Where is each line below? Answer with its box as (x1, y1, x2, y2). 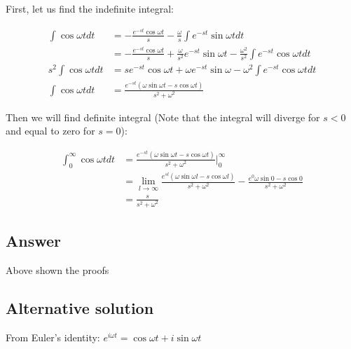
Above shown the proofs (6, 263, 109, 278)
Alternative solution (6, 297, 154, 319)
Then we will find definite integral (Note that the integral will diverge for (6, 109, 320, 124)
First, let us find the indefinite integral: (6, 1, 174, 15)
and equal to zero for (6, 123, 95, 138)
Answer (6, 230, 62, 252)
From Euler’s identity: (6, 329, 100, 344)
